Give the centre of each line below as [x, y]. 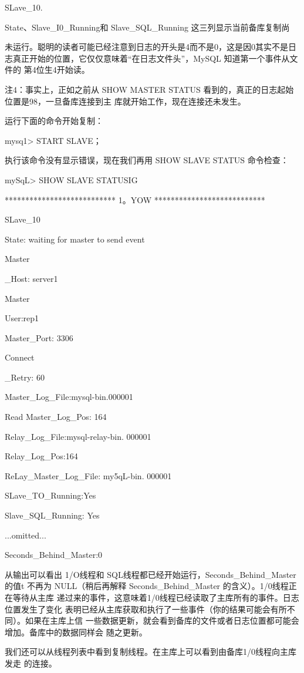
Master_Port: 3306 [39, 337]
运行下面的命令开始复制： [54, 121]
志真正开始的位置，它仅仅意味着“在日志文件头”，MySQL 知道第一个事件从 [147, 58]
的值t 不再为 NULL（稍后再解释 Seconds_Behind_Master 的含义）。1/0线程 [147, 586]
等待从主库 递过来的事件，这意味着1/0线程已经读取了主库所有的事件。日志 [156, 597]
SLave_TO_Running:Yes [50, 495]
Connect [20, 357]
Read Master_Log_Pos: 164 [56, 417]
